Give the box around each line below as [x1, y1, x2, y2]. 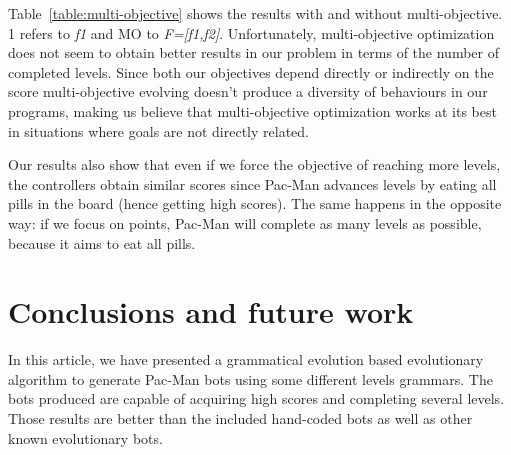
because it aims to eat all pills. [8, 232, 196, 253]
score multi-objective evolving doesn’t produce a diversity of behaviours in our [8, 81, 488, 102]
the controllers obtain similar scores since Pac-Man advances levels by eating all [8, 173, 497, 194]
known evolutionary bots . [8, 427, 163, 448]
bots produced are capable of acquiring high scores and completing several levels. [8, 388, 505, 409]
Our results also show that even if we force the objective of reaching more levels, [8, 154, 501, 175]
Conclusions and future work [8, 291, 414, 332]
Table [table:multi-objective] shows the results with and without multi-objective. [8, 3, 503, 23]
